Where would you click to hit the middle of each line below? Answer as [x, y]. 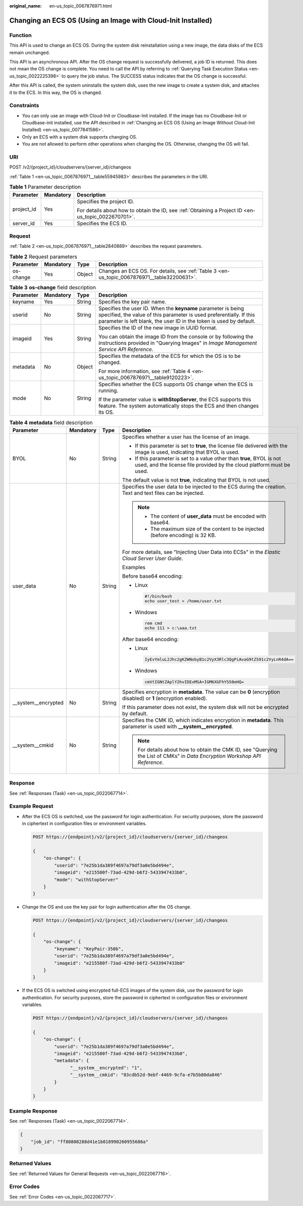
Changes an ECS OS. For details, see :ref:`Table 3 [158, 271]
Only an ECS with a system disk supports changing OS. [80, 137]
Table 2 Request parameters [43, 256]
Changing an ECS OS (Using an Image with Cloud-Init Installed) [111, 20]
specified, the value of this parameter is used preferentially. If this [177, 315]
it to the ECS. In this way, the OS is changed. [56, 92]
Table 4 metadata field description [51, 422]
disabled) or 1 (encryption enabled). [165, 698]
